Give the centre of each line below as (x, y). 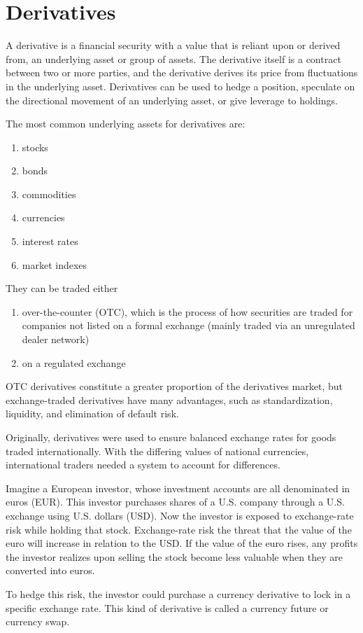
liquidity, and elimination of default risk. (92, 413)
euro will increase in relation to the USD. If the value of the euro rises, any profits (182, 543)
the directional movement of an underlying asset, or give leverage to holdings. (172, 100)
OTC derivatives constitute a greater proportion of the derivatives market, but (174, 386)
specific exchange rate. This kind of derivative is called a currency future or (167, 607)
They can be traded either (62, 288)
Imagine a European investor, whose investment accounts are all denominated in (178, 488)
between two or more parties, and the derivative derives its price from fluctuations (182, 72)
